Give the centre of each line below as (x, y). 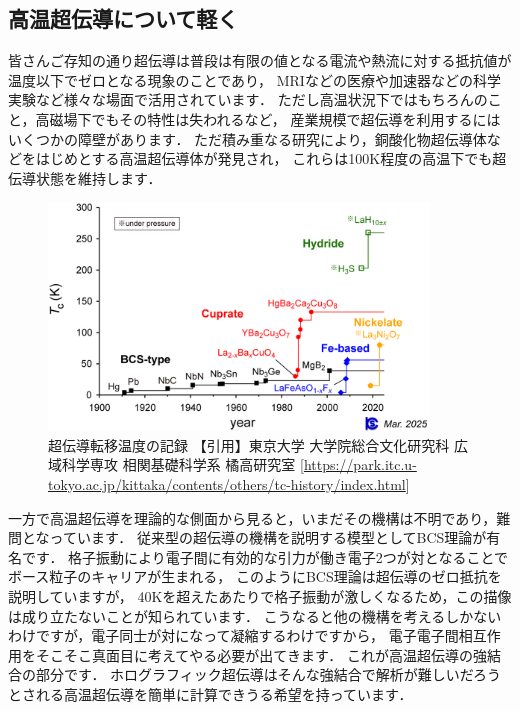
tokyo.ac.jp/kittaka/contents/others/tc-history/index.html (227, 483)
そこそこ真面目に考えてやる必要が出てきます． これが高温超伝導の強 (261, 654)
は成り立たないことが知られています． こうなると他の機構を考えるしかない (255, 615)
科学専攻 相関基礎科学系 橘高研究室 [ (182, 464)
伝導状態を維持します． (85, 177)
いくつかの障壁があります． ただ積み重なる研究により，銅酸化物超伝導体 (247, 138)
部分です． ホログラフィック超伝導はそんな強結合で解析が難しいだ (254, 674)
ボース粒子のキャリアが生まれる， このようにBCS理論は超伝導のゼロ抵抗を (255, 576)
